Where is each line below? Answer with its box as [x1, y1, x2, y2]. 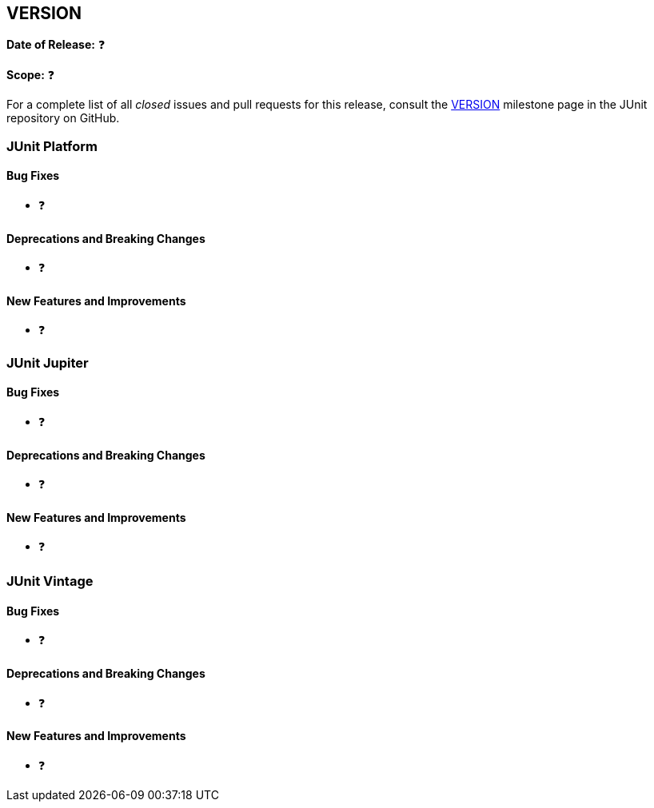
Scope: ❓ [6, 68, 55, 82]
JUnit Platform [6, 137, 98, 154]
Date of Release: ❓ [6, 38, 106, 52]
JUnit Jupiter [6, 354, 89, 371]
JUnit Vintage [6, 573, 94, 590]
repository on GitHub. [6, 111, 120, 125]
